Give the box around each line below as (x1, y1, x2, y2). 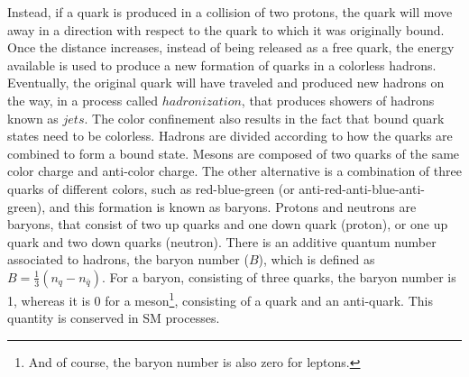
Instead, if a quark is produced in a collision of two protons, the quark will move (7, 3, 453, 21)
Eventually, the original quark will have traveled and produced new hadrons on (7, 73, 445, 92)
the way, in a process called (7, 90, 159, 109)
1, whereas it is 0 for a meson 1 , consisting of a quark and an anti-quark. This (7, 288, 433, 309)
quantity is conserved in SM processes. (7, 308, 220, 327)
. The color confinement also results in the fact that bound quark (84, 108, 445, 127)
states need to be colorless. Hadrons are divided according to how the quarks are (7, 126, 453, 145)
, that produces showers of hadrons (241, 90, 435, 109)
